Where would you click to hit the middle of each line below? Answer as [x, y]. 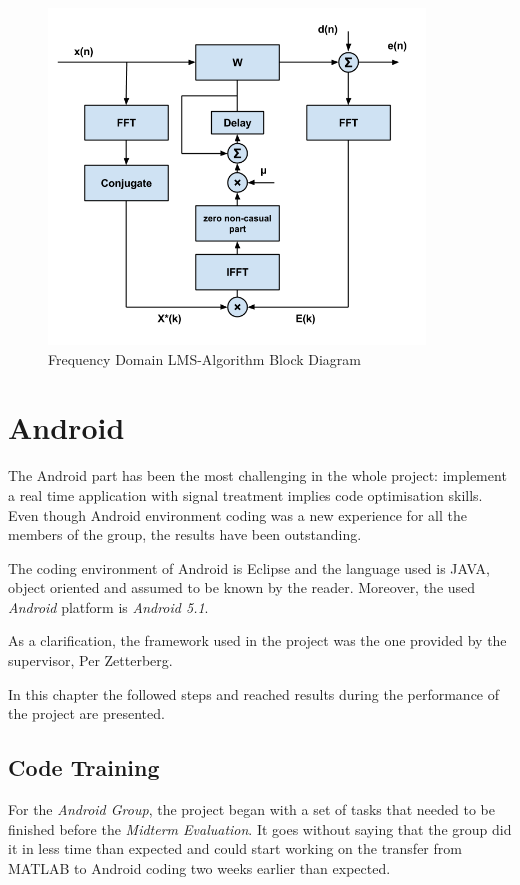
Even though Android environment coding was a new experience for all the [237, 514]
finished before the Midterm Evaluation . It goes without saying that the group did [260, 828]
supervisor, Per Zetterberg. [90, 660]
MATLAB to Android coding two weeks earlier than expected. [199, 867]
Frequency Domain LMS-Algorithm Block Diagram [204, 358]
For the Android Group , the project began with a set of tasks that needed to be [251, 809]
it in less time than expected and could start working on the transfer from [235, 848]
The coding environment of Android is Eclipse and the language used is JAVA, [249, 567]
